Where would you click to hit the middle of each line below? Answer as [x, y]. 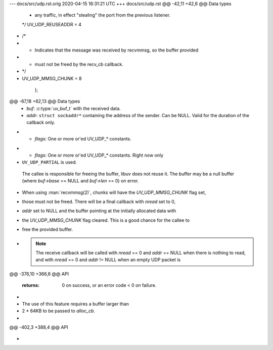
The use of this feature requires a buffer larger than [75, 304]
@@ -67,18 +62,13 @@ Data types [45, 102]
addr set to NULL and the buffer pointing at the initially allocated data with [99, 211]
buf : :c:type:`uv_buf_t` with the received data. [74, 108]
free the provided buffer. [48, 229]
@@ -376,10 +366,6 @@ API [39, 274]
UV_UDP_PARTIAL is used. [50, 162]
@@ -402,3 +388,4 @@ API [39, 327]
